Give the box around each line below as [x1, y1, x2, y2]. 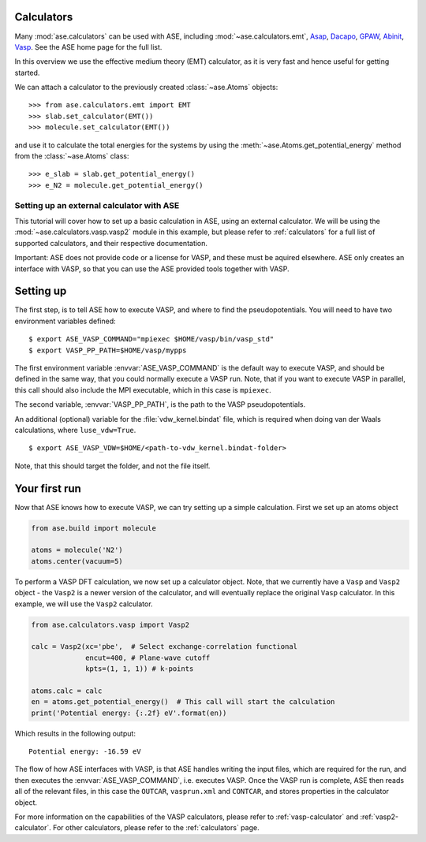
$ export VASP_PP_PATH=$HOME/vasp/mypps [28, 345, 187, 355]
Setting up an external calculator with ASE [14, 199, 180, 210]
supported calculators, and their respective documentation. [14, 238, 208, 248]
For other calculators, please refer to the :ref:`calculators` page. [52, 823, 260, 833]
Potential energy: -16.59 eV [28, 747, 141, 756]
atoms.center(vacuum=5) [31, 557, 124, 565]
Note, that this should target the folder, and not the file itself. [14, 461, 211, 471]
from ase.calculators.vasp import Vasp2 [31, 620, 189, 629]
